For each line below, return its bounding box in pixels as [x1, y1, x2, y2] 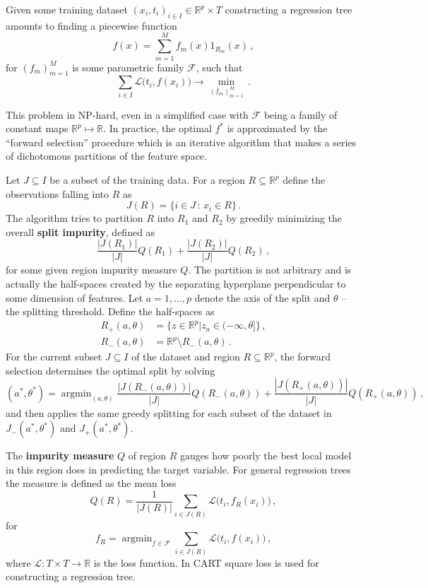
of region [128, 448, 167, 463]
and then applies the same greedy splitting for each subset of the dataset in [6, 405, 332, 420]
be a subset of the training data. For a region [49, 172, 245, 187]
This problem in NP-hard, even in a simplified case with [6, 107, 249, 122]
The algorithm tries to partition [6, 211, 143, 225]
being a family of [263, 107, 338, 122]
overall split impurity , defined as [6, 224, 155, 239]
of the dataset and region [131, 349, 240, 364]
